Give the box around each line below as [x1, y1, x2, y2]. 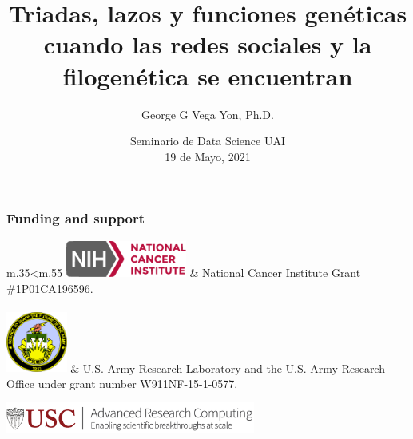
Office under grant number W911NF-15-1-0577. [6, 374, 238, 391]
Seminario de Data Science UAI [130, 132, 285, 149]
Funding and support [6, 208, 145, 228]
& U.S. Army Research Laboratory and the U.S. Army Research [70, 359, 385, 376]
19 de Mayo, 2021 [165, 148, 251, 164]
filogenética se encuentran [62, 59, 353, 92]
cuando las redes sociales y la [43, 28, 372, 61]
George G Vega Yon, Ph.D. [141, 105, 274, 122]
